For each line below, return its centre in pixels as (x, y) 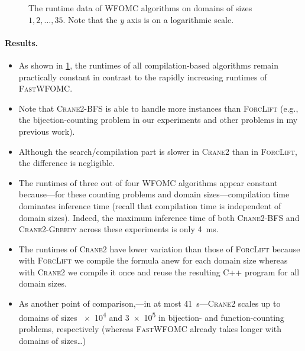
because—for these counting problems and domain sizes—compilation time (154, 194)
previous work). (47, 131)
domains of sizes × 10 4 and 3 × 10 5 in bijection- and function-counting (151, 316)
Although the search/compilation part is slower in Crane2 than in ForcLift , (158, 151)
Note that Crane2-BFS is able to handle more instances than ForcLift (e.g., (158, 108)
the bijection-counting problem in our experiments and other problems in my (158, 120)
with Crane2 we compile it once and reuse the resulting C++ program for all (159, 272)
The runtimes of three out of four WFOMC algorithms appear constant (148, 182)
